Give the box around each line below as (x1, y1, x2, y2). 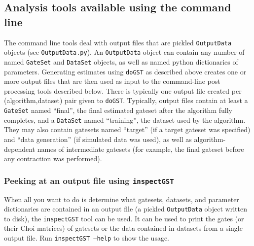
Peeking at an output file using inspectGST (4, 174, 174, 186)
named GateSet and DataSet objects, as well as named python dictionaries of (4, 56, 238, 67)
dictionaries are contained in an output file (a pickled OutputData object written (4, 204, 247, 214)
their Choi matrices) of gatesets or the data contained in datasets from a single (4, 223, 243, 233)
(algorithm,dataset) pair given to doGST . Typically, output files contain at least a (4, 95, 248, 105)
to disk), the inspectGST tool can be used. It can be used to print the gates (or (4, 213, 244, 223)
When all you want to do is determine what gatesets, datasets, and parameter (4, 194, 239, 204)
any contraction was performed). (4, 153, 102, 164)
